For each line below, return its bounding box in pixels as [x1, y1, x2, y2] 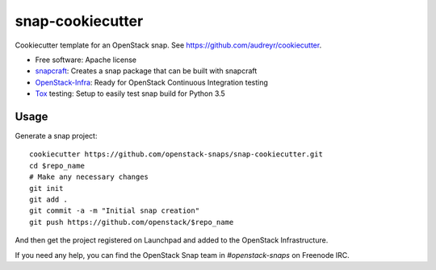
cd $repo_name [29, 161, 85, 170]
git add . [29, 194, 68, 204]
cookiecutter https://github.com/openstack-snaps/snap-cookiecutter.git [29, 150, 323, 159]
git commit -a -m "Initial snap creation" [29, 206, 200, 215]
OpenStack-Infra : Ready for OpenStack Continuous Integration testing [35, 77, 268, 87]
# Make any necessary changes [29, 172, 149, 181]
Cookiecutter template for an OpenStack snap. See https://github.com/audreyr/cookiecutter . [15, 40, 322, 50]
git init [29, 184, 64, 193]
